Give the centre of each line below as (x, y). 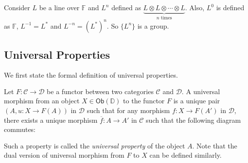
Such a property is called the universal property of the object (95, 145)
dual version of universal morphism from (64, 155)
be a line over (59, 7)
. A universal (201, 91)
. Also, (195, 7)
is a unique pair (197, 101)
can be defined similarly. (186, 155)
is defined (230, 7)
